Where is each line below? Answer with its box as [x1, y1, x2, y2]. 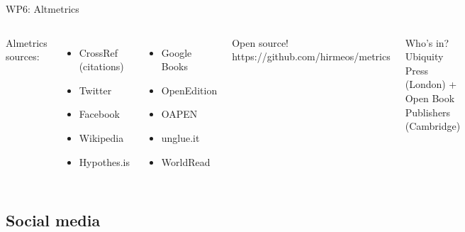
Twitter [79, 82, 112, 97]
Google [161, 45, 192, 60]
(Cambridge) [405, 118, 461, 133]
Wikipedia [79, 130, 124, 145]
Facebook [79, 106, 120, 121]
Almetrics [6, 35, 47, 50]
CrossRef [79, 45, 118, 60]
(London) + [405, 77, 457, 92]
